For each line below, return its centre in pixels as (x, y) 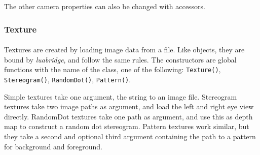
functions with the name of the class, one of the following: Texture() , (113, 69)
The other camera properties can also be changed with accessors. (105, 6)
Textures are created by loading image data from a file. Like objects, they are (124, 50)
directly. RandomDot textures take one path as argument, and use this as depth (128, 116)
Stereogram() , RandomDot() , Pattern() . (68, 79)
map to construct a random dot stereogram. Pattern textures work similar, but (127, 126)
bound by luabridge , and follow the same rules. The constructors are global (120, 59)
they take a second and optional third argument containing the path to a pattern (130, 136)
